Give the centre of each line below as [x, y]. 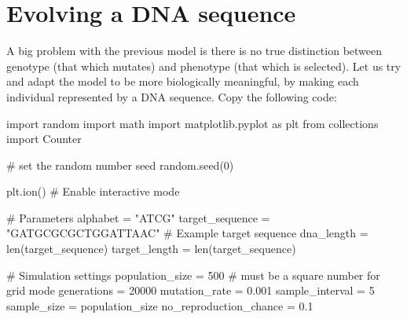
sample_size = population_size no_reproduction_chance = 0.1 [160, 305]
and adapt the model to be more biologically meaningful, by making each [183, 81]
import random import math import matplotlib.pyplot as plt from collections [192, 123]
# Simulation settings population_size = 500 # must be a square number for [193, 275]
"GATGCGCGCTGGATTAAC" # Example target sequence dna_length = [187, 233]
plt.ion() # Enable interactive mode [93, 191]
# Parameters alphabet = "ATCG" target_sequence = [138, 217]
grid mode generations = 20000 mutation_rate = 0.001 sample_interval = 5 [191, 290]
